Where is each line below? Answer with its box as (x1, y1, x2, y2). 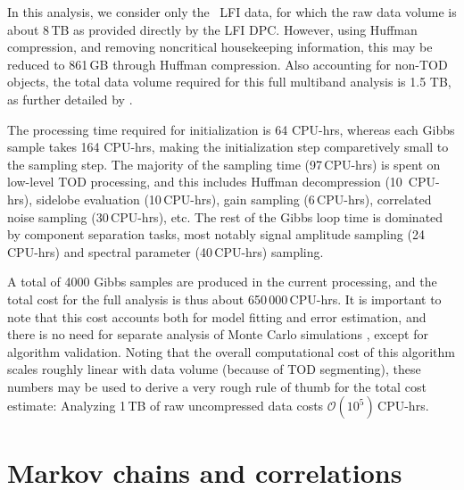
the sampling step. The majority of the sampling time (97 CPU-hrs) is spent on (7, 154, 441, 173)
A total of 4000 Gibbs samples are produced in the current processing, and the (7, 272, 437, 291)
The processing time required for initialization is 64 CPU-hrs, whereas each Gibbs (7, 120, 455, 138)
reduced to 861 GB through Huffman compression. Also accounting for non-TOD (7, 54, 448, 73)
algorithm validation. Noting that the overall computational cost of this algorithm (7, 342, 455, 361)
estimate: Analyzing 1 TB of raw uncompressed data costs (7, 396, 324, 415)
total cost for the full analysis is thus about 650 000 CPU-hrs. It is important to (7, 289, 442, 308)
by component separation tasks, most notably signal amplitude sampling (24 (7, 225, 425, 244)
